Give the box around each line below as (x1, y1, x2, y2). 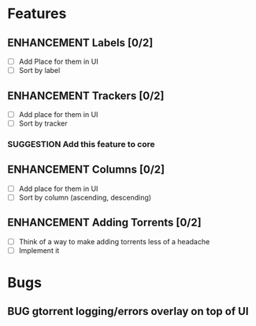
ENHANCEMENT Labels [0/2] (7, 36, 154, 49)
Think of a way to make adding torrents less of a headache (18, 236, 210, 246)
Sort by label (18, 66, 61, 75)
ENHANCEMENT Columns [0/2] (7, 163, 165, 177)
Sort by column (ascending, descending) (18, 192, 151, 202)
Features (7, 5, 67, 23)
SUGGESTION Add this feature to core (7, 138, 155, 149)
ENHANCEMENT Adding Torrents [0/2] (7, 216, 202, 229)
